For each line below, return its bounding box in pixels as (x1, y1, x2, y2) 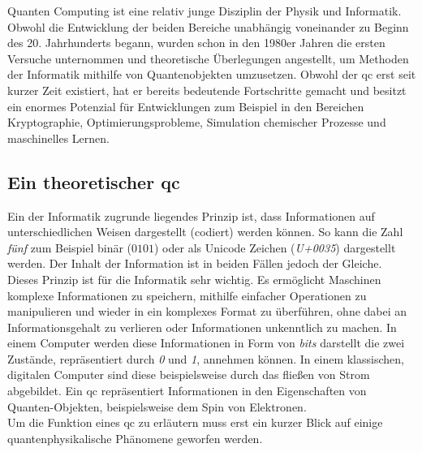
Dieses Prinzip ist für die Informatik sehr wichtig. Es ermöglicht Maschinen (7, 270, 381, 287)
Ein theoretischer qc (7, 169, 180, 194)
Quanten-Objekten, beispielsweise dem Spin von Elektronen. (7, 398, 307, 415)
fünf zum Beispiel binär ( (7, 239, 132, 256)
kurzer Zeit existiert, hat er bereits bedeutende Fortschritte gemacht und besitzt (7, 81, 407, 98)
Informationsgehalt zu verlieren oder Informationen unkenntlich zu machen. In (7, 318, 397, 335)
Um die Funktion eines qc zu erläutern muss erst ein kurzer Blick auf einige (7, 414, 383, 431)
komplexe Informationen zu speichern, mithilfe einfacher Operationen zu (7, 286, 367, 303)
